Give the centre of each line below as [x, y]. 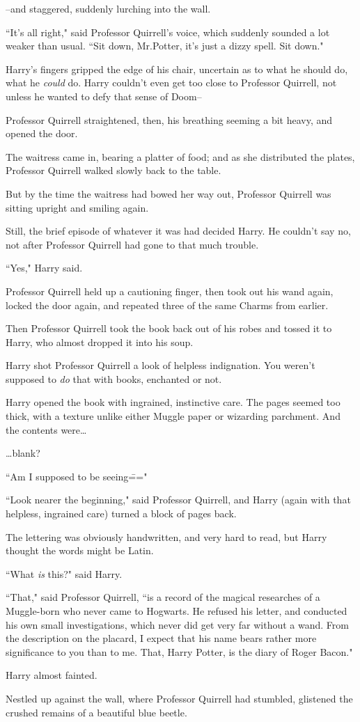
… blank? [23, 453]
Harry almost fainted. [52, 675]
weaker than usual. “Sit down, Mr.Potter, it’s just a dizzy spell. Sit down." [165, 46]
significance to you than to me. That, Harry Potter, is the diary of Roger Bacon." [179, 651]
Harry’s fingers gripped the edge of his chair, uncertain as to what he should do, [177, 69]
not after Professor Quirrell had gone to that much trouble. [132, 244]
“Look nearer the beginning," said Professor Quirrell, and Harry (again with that [178, 500]
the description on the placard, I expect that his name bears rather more [161, 638]
